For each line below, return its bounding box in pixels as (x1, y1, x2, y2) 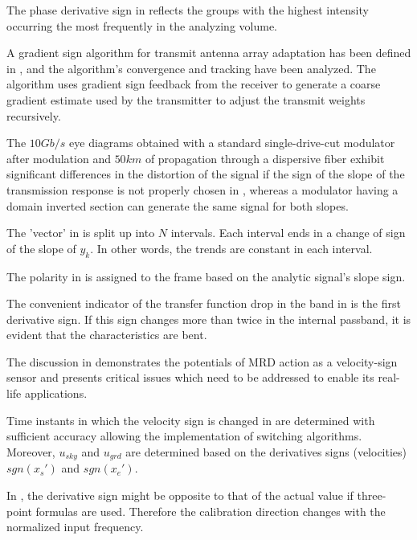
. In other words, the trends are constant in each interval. (90, 239, 373, 256)
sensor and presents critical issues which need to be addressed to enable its (6, 369, 374, 386)
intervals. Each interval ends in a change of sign (170, 224, 406, 241)
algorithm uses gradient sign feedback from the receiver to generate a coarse (6, 76, 381, 92)
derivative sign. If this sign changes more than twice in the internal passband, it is (6, 310, 411, 327)
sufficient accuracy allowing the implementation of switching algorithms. (6, 427, 362, 444)
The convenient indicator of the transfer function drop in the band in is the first (6, 295, 401, 312)
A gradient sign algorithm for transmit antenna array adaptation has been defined (6, 44, 411, 61)
